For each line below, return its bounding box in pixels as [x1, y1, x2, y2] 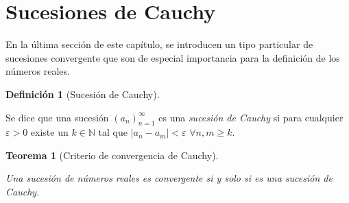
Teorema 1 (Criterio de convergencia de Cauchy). [5, 147, 219, 162]
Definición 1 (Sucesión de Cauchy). [5, 86, 160, 101]
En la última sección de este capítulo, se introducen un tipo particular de [5, 37, 313, 51]
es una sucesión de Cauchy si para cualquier [158, 110, 344, 124]
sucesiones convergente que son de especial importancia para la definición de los [5, 50, 340, 64]
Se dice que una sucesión [5, 110, 109, 124]
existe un [30, 125, 69, 139]
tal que [98, 125, 128, 139]
